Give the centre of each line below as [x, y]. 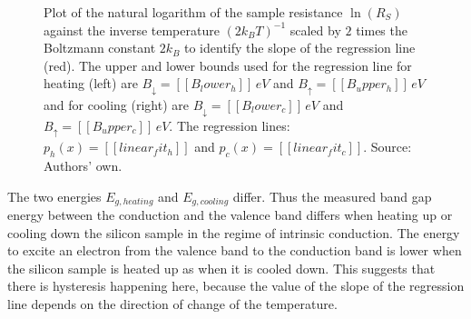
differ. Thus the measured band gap [332, 196]
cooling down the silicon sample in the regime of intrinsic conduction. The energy [234, 232]
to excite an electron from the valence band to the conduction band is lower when [235, 250]
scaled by [315, 30]
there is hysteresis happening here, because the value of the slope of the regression [236, 286]
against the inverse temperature [132, 30]
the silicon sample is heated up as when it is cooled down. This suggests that [221, 268]
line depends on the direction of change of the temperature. [172, 304]
